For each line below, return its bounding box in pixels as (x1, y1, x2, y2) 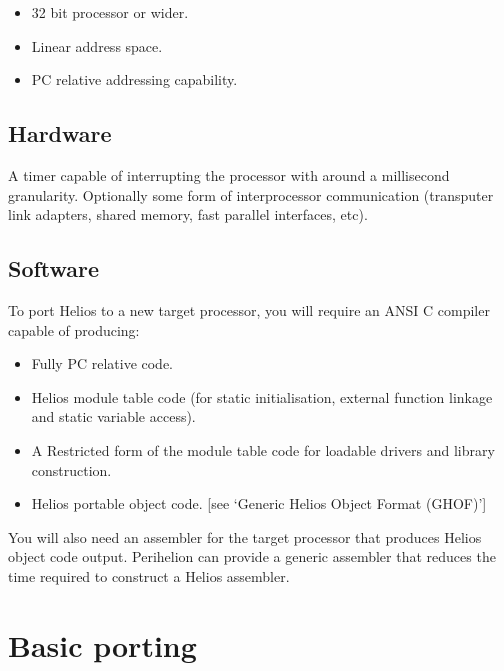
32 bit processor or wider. (31, 2, 189, 22)
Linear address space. (31, 35, 163, 56)
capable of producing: (8, 319, 140, 340)
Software (8, 253, 100, 284)
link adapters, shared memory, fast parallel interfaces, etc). (8, 204, 368, 225)
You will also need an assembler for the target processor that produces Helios (8, 526, 482, 547)
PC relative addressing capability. (31, 69, 238, 90)
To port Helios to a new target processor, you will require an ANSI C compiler (8, 299, 490, 320)
